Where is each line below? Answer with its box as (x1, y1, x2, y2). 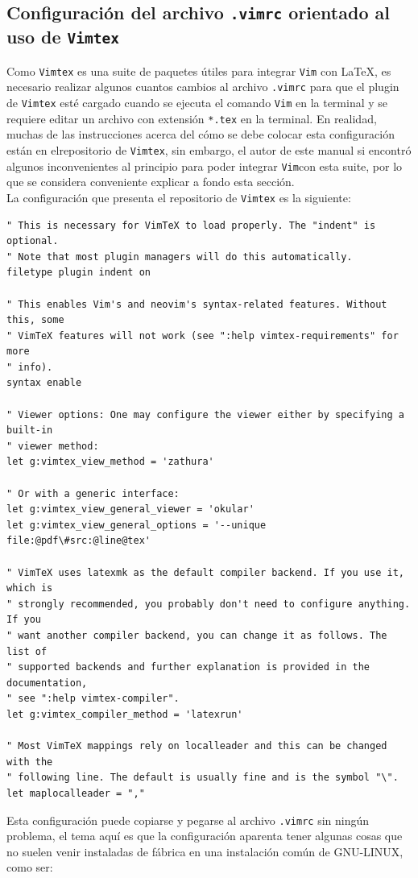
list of (6, 645, 48, 657)
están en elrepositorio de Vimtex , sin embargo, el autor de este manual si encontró (6, 141, 412, 158)
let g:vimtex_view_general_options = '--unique (6, 519, 267, 531)
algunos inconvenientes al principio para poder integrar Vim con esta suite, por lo (6, 157, 403, 174)
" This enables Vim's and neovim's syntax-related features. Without (6, 298, 387, 310)
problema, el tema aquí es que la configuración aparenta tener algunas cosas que (6, 827, 403, 844)
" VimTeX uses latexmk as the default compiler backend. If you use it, (6, 566, 404, 578)
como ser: (6, 859, 53, 876)
